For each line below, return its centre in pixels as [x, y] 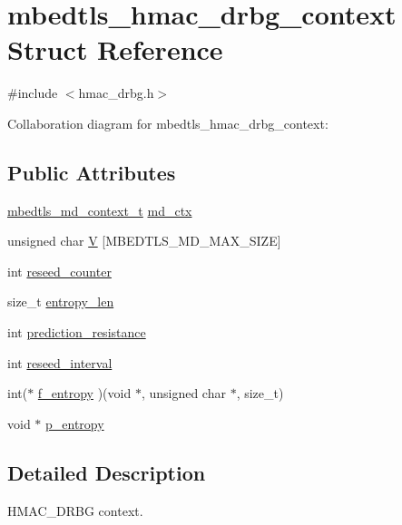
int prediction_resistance [77, 332]
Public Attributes [92, 172]
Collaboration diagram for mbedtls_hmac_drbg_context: [168, 123]
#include [33, 93]
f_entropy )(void [84, 393]
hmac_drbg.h [116, 93]
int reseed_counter [59, 271]
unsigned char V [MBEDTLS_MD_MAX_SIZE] [144, 241]
